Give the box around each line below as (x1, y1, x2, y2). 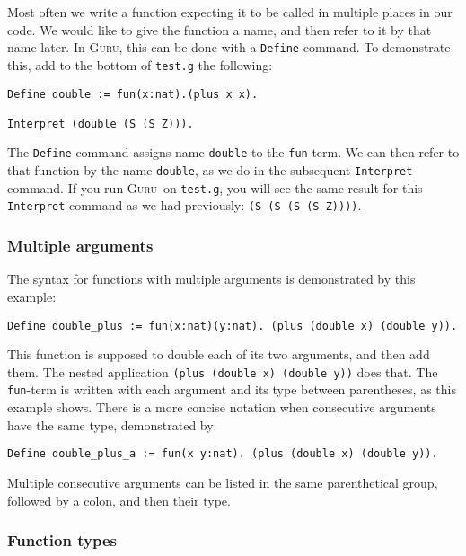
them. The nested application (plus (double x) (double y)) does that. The (7, 362, 438, 381)
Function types (7, 529, 117, 552)
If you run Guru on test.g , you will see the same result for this (67, 178, 423, 197)
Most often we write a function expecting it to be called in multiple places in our (7, 3, 453, 21)
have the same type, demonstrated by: (7, 415, 217, 434)
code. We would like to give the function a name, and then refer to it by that (7, 20, 432, 39)
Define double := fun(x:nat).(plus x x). (7, 87, 259, 101)
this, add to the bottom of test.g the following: (7, 55, 273, 74)
